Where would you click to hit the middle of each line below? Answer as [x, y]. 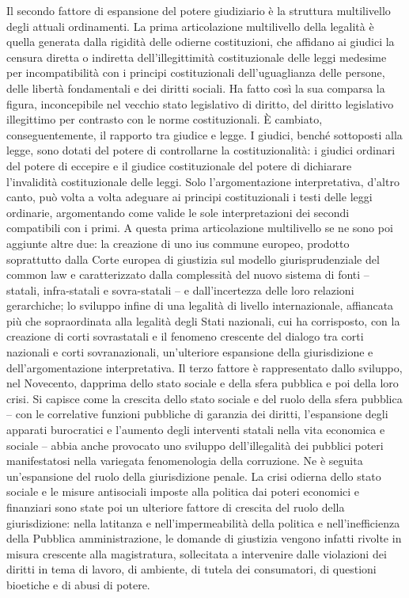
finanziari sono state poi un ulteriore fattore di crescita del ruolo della [176, 507]
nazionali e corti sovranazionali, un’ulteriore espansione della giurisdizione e [190, 352]
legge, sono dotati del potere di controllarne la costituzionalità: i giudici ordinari [201, 150]
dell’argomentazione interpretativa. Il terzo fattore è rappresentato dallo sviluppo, [204, 367]
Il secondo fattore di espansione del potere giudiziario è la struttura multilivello [199, 10]
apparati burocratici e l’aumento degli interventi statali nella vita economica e [196, 430]
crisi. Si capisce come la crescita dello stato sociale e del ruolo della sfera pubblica [204, 398]
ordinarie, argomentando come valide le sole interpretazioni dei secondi [178, 212]
